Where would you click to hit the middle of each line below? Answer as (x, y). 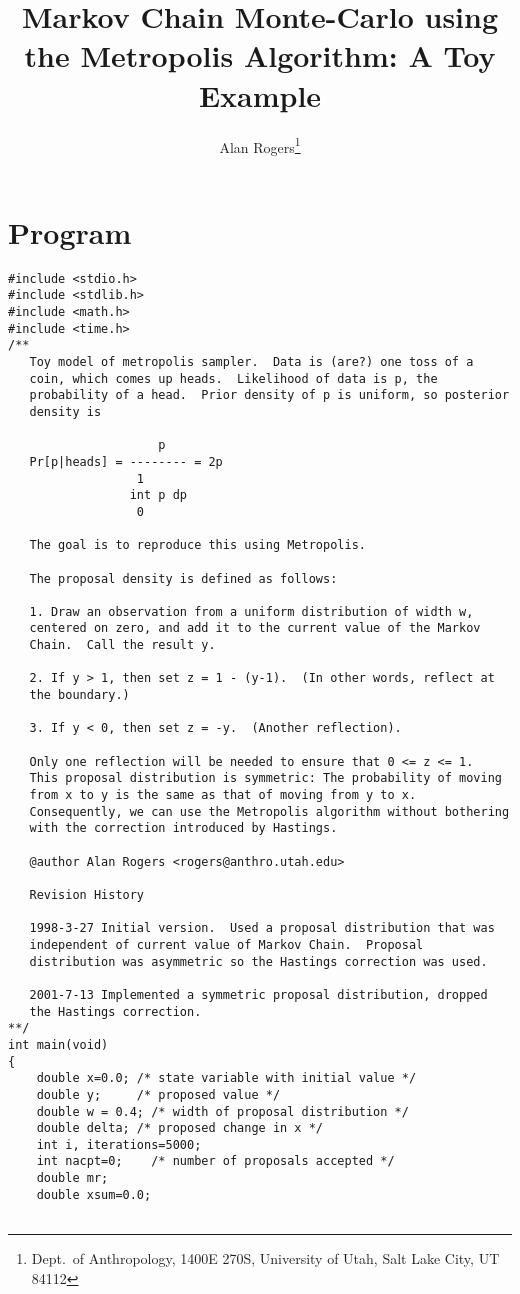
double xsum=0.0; (94, 1194)
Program (70, 231)
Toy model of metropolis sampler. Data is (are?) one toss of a (251, 361)
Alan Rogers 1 (260, 145)
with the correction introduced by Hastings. (183, 828)
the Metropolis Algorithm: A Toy (260, 55)
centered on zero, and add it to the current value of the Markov (255, 628)
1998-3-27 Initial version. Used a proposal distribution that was (262, 928)
